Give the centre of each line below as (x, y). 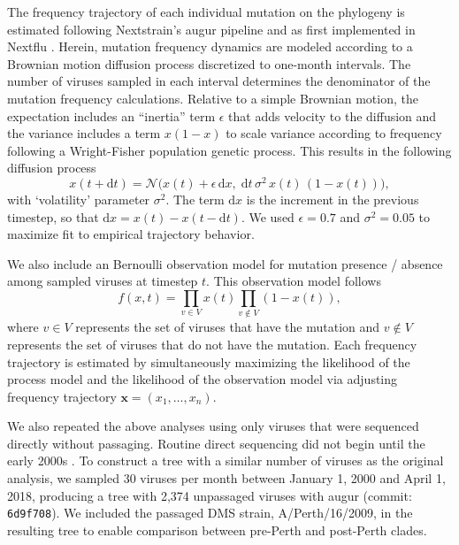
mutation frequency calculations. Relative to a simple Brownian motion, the (213, 98)
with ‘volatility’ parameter (79, 200)
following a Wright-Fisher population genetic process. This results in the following (229, 150)
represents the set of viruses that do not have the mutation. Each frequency (212, 344)
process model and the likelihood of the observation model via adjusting (203, 379)
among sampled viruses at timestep (103, 281)
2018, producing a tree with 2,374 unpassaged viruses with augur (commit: (210, 495)
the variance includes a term (84, 133)
